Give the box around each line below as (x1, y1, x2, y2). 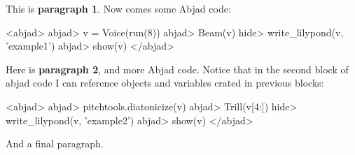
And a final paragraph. (6, 136, 104, 151)
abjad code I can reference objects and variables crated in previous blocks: (6, 75, 324, 90)
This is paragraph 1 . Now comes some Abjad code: (6, 1, 231, 15)
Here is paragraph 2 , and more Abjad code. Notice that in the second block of (6, 61, 349, 76)
